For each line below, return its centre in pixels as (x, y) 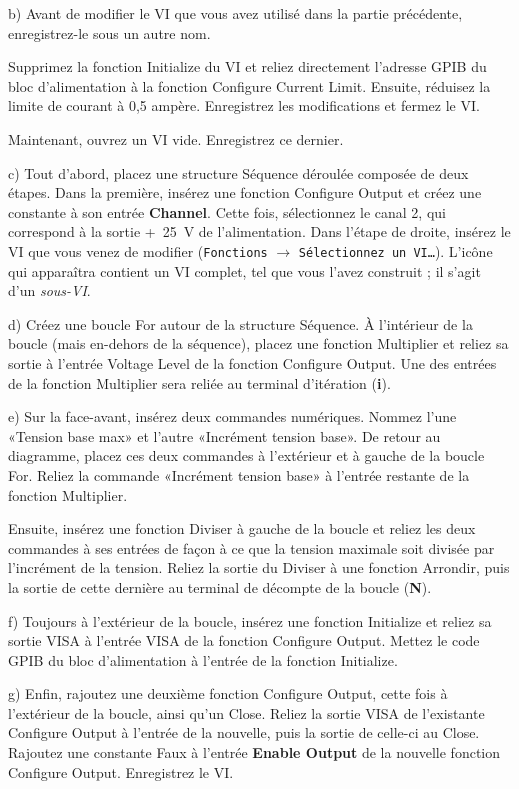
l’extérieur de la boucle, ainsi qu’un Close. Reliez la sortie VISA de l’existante (246, 712)
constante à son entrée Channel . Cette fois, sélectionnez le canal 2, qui (227, 211)
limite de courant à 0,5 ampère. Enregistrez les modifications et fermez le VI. (244, 105)
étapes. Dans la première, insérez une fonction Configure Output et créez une (245, 192)
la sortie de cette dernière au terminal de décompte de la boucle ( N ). (220, 586)
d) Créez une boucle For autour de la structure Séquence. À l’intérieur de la (240, 323)
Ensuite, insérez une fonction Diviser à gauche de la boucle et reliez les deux (242, 528)
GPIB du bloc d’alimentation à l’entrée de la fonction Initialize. (203, 659)
